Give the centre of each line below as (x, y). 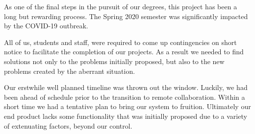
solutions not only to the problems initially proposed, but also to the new (114, 61)
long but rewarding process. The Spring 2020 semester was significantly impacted (126, 16)
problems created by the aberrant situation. (70, 71)
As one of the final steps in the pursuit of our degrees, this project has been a (121, 6)
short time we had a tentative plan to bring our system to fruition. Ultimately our (127, 106)
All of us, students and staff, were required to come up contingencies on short (120, 42)
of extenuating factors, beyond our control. (68, 125)
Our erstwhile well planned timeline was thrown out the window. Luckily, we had (126, 87)
